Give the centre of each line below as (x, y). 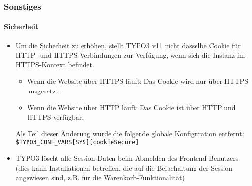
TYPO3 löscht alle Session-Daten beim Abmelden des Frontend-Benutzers (127, 158)
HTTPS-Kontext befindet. (55, 64)
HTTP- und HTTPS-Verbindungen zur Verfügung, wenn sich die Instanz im (130, 55)
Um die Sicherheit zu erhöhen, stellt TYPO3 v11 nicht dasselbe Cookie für (128, 45)
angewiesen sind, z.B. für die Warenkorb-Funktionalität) (100, 177)
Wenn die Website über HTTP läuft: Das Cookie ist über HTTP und (131, 107)
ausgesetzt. (43, 91)
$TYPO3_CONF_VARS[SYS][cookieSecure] (77, 142)
